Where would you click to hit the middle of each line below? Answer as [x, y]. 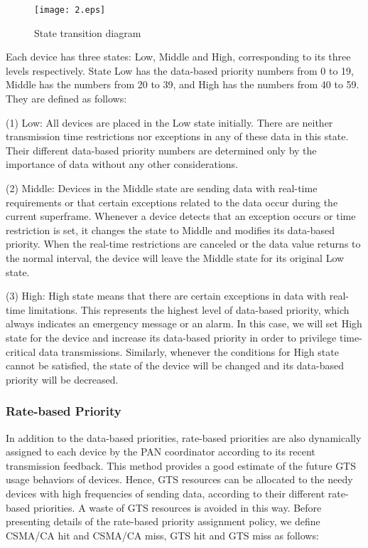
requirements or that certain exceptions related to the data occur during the [172, 202]
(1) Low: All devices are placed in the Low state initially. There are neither [169, 122]
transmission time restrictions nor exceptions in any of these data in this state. [177, 136]
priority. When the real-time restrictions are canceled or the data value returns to [183, 244]
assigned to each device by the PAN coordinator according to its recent [161, 452]
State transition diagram [88, 32]
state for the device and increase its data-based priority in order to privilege [171, 337]
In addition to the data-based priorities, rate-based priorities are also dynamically [184, 437]
